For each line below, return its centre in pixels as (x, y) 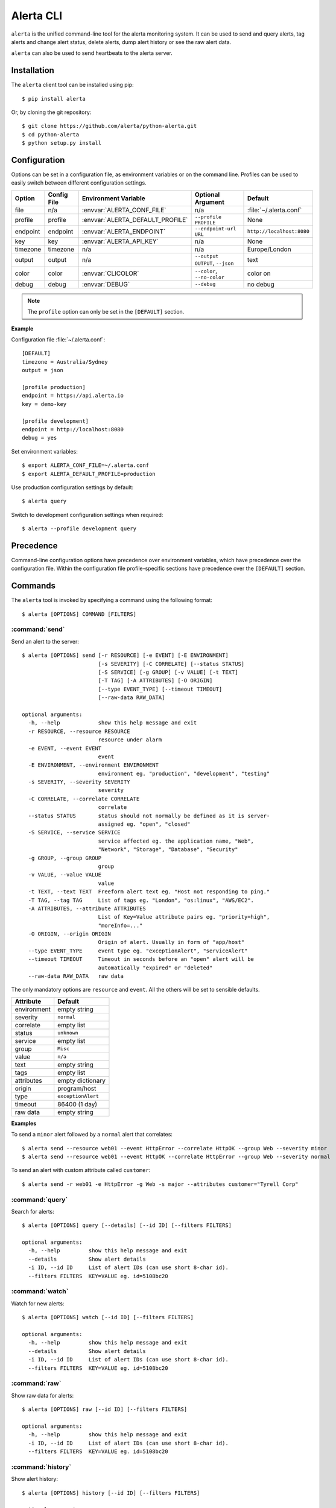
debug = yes (40, 438)
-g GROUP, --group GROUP (65, 858)
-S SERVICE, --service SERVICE (74, 833)
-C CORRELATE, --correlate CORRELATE (84, 799)
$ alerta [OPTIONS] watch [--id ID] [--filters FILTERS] (108, 1317)
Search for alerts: (33, 1211)
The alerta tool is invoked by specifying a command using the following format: (112, 600)
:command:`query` (40, 1199)
